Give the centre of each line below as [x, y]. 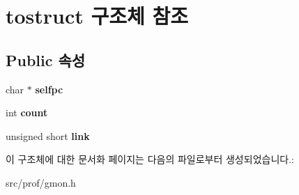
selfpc [49, 89]
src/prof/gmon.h [41, 182]
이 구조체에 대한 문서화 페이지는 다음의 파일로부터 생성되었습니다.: [150, 159]
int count [27, 112]
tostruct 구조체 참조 [97, 16]
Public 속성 [46, 60]
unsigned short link [48, 135]
